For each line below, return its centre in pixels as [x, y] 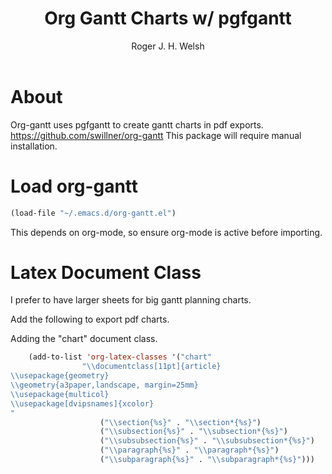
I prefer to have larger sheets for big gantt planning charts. [131, 300]
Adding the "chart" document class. [84, 339]
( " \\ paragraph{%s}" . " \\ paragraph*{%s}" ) [189, 450]
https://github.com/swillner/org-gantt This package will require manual [156, 135]
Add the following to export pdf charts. [90, 319]
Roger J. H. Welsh [168, 46]
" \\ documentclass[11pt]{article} [151, 367]
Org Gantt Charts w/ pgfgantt [168, 18]
